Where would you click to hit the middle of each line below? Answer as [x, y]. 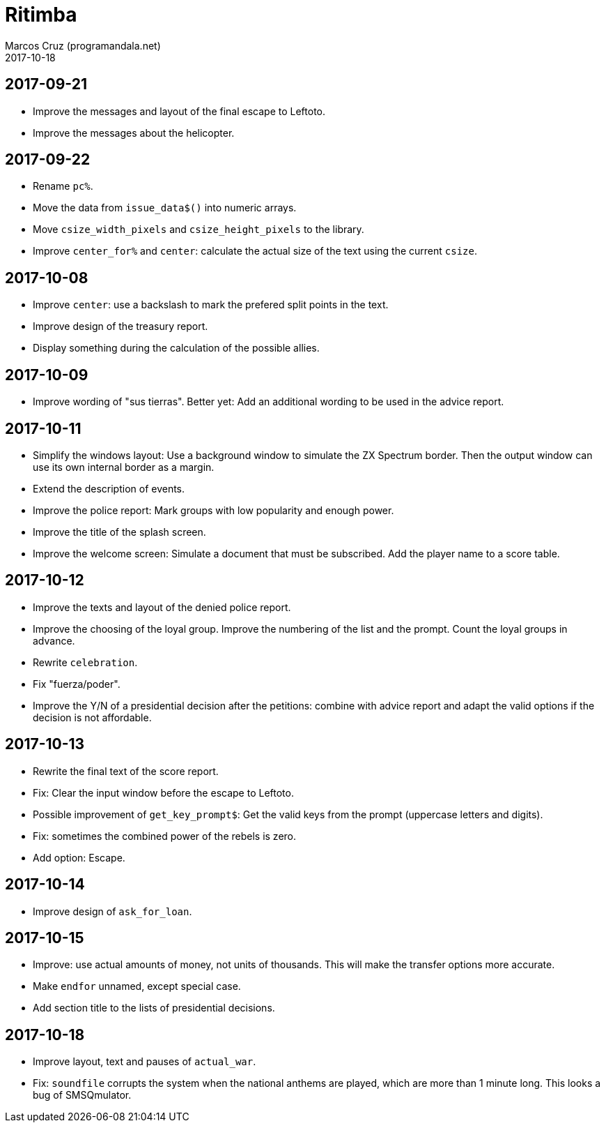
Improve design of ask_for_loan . [112, 911]
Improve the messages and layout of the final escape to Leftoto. [179, 111]
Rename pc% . [63, 186]
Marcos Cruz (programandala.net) [83, 45]
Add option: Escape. [79, 857]
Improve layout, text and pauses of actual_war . [145, 1062]
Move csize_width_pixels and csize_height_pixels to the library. [199, 230]
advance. [54, 640]
